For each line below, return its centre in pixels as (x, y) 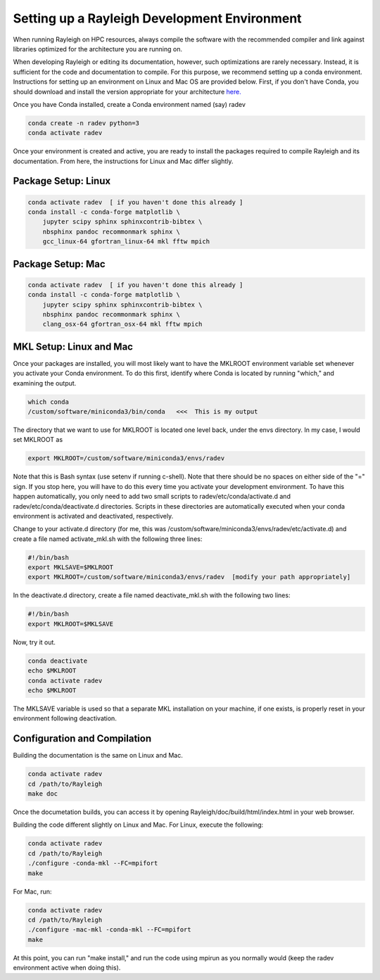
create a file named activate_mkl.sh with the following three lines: (108, 539)
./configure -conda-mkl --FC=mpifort (93, 863)
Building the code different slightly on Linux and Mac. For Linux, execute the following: (138, 825)
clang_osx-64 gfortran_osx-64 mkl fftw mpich (122, 324)
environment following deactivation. (65, 718)
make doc (43, 794)
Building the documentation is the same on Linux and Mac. (98, 756)
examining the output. (45, 383)
